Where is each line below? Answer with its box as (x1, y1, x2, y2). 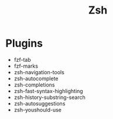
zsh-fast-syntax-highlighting (13, 87, 83, 94)
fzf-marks (13, 62, 39, 70)
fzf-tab (13, 56, 32, 63)
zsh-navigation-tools (13, 68, 65, 75)
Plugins (5, 37, 43, 50)
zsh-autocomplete (13, 75, 59, 82)
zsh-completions (13, 81, 55, 88)
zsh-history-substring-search (13, 94, 85, 101)
